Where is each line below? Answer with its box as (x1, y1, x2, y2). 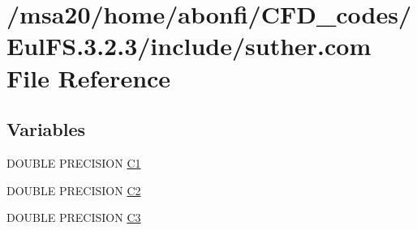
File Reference (6, 61, 171, 94)
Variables (6, 117, 86, 142)
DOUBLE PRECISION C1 (6, 154, 141, 171)
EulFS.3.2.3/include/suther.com (6, 29, 372, 62)
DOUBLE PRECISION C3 (6, 209, 141, 226)
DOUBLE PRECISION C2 (6, 181, 141, 198)
